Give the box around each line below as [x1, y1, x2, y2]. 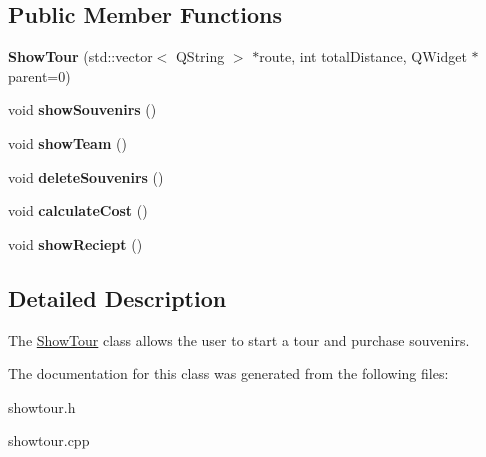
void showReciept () [8, 233, 143, 254]
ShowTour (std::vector [8, 46, 153, 67]
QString [175, 46, 225, 67]
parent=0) [8, 65, 71, 86]
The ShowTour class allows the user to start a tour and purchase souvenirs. [8, 329, 470, 350]
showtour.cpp [8, 430, 90, 451]
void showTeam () [8, 132, 127, 153]
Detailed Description [8, 282, 227, 313]
